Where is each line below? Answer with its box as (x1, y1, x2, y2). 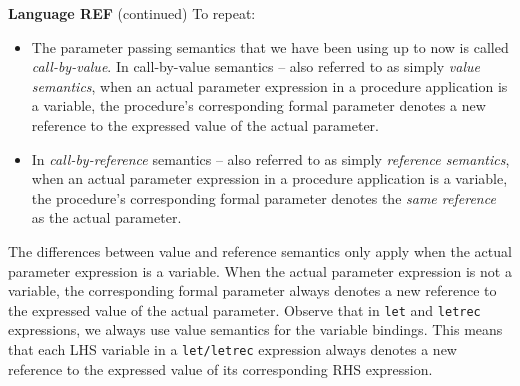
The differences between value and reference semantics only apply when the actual (8, 240, 512, 261)
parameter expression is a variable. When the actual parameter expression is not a (8, 260, 512, 281)
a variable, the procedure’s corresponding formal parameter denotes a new (31, 95, 486, 116)
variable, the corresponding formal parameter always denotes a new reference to (8, 280, 497, 301)
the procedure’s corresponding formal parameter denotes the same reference (31, 187, 496, 208)
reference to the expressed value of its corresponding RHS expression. (8, 358, 433, 379)
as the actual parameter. (31, 207, 182, 228)
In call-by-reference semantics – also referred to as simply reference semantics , (31, 148, 510, 169)
